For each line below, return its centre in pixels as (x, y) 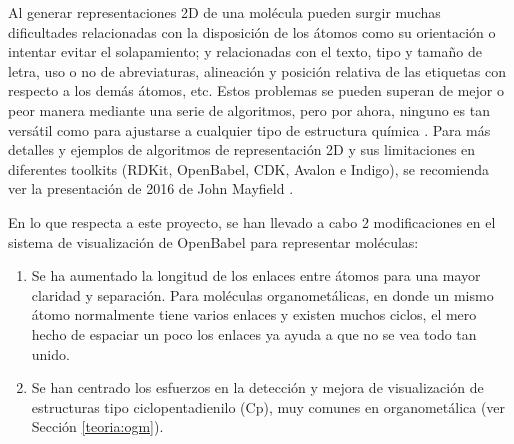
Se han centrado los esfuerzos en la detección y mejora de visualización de (257, 387)
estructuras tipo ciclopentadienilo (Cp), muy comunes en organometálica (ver (268, 406)
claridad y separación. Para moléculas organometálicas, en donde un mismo (262, 294)
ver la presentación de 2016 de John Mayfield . (151, 188)
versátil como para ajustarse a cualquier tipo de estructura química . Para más (249, 129)
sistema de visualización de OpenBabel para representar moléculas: (213, 241)
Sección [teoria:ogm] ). (97, 426)
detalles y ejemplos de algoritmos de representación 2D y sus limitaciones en (242, 149)
